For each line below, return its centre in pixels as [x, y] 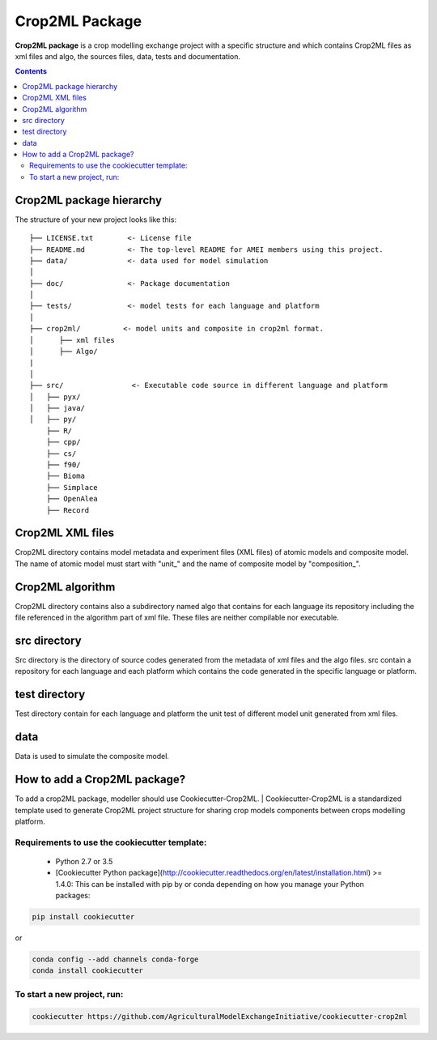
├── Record [68, 510]
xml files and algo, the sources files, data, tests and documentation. [128, 56]
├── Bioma [65, 476]
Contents [31, 71]
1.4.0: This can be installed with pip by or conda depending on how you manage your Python [210, 884]
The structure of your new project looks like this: [96, 220]
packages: [73, 896]
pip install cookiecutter [83, 917]
